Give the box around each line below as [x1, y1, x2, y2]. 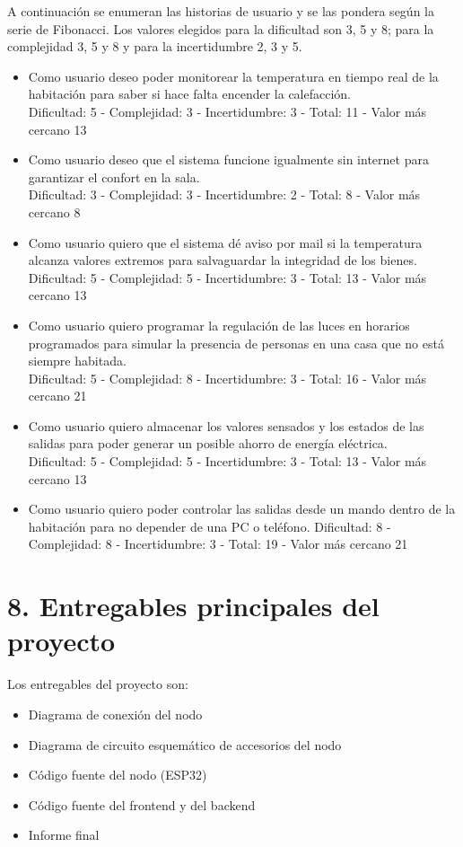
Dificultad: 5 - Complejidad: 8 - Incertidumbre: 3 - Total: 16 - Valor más [28, 368, 427, 387]
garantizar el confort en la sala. [28, 167, 200, 186]
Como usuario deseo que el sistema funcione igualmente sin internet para [28, 150, 429, 169]
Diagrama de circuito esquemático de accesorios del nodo [28, 735, 342, 754]
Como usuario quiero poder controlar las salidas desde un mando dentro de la [28, 499, 456, 518]
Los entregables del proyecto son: [7, 675, 188, 693]
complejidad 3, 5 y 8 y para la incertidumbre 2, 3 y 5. [7, 37, 302, 56]
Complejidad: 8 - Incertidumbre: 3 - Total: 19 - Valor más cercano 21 [28, 534, 408, 553]
